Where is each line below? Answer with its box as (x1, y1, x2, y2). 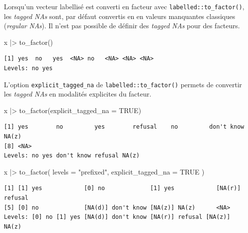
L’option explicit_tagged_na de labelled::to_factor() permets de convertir (4, 79, 242, 89)
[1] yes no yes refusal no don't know (4, 123, 244, 131)
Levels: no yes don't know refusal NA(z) (4, 152, 140, 159)
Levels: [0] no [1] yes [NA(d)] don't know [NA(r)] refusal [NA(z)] (4, 214, 230, 221)
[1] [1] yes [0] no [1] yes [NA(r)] (4, 185, 241, 192)
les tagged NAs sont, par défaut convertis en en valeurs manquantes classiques (4, 11, 235, 21)
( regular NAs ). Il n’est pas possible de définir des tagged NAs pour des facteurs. (4, 20, 240, 31)
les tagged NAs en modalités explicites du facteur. (4, 89, 152, 99)
